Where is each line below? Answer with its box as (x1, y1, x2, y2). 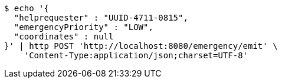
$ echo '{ (4, 4, 49, 13)
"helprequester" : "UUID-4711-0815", (14, 13, 188, 22)
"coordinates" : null (14, 32, 114, 41)
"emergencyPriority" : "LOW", (14, 22, 153, 32)
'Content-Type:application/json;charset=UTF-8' (24, 51, 248, 60)
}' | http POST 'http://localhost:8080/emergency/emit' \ (4, 41, 278, 51)
